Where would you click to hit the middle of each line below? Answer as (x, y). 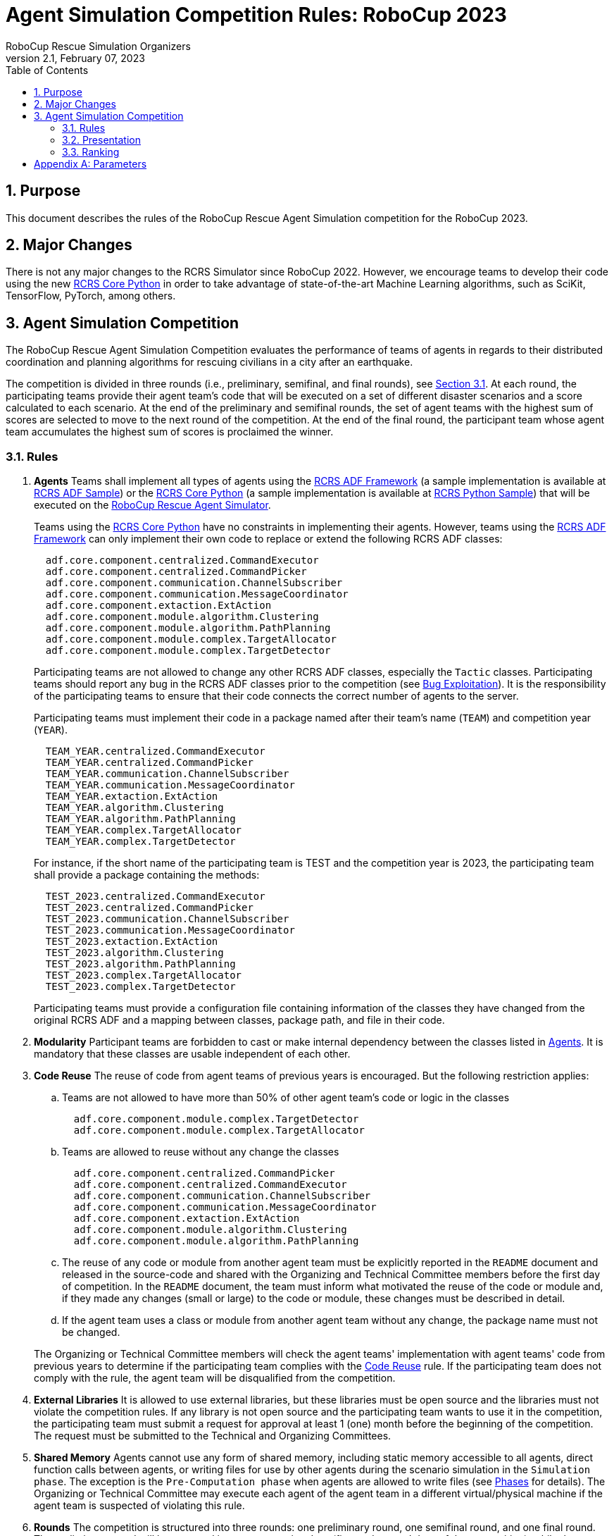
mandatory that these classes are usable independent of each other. (192, 1054)
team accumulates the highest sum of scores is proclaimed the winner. (170, 432)
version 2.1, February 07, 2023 (75, 58)
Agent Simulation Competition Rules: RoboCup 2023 (256, 15)
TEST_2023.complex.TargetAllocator (144, 976)
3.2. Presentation (101, 140)
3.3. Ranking (91, 151)
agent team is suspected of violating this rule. (139, 1506)
